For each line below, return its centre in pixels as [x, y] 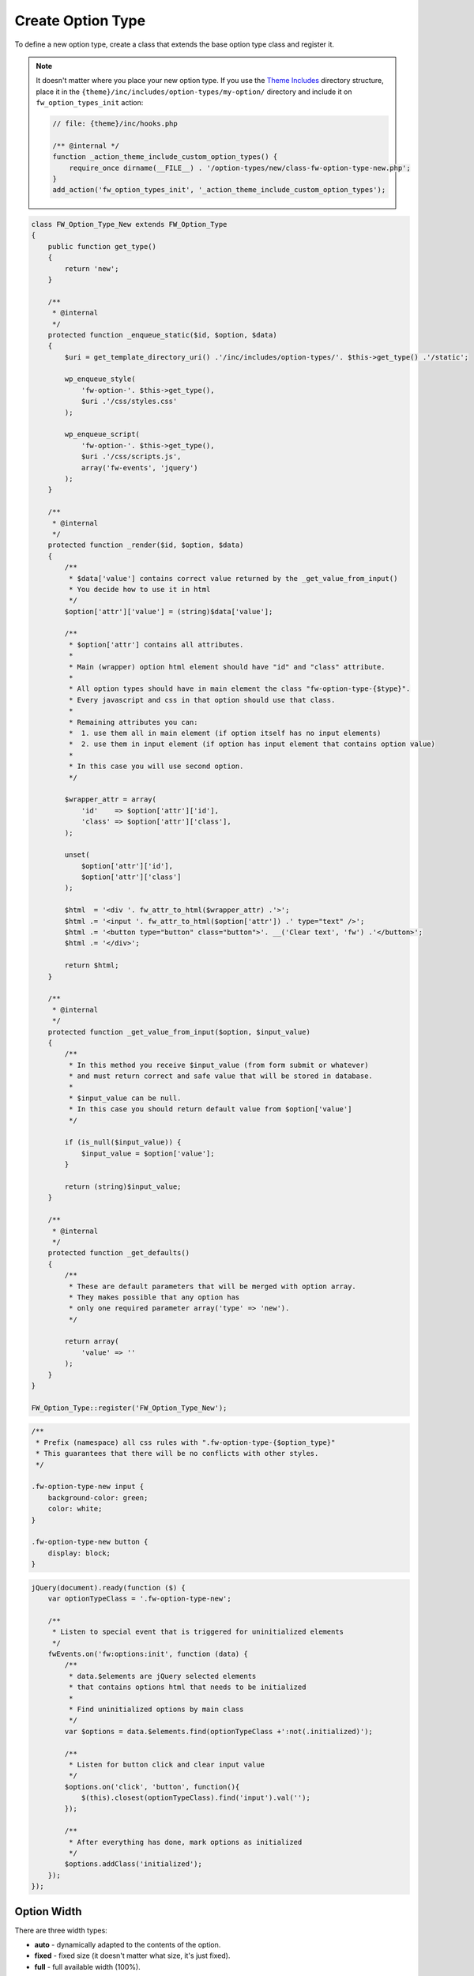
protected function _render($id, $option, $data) [146, 545]
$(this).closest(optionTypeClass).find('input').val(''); [196, 1798]
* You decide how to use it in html [139, 589]
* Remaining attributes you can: [133, 722]
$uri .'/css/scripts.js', [131, 457]
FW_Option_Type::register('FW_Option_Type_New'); [129, 1408]
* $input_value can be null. [125, 1098]
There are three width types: [61, 1930]
